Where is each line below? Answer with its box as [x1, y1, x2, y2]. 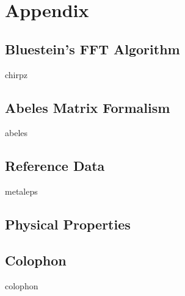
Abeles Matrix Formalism [5, 98, 170, 117]
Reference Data [5, 156, 105, 175]
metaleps [5, 185, 38, 198]
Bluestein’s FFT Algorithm [5, 39, 180, 58]
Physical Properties [5, 215, 131, 234]
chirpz [5, 68, 27, 81]
